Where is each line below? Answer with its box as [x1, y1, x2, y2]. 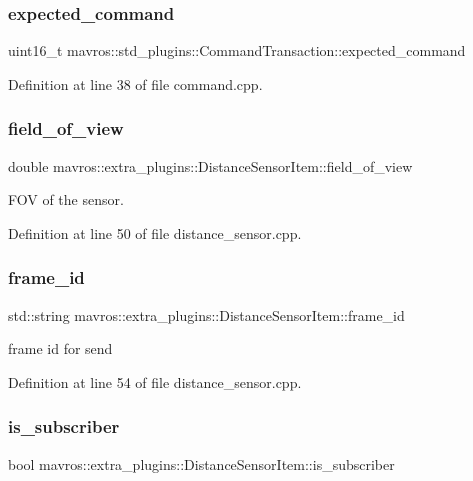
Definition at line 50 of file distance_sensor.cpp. [8, 222, 302, 243]
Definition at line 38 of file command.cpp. [8, 73, 263, 94]
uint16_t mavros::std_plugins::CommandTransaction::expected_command [8, 40, 466, 61]
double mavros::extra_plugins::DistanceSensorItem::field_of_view [8, 155, 413, 176]
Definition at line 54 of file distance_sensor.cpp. [8, 371, 302, 392]
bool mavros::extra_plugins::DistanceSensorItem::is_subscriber [8, 453, 395, 474]
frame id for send [8, 338, 113, 359]
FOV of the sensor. [8, 189, 124, 210]
